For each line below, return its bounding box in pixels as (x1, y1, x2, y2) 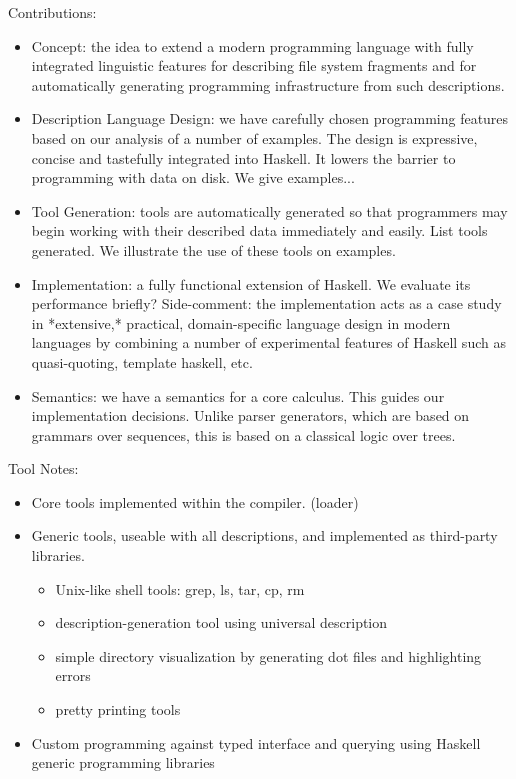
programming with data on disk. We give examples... (31, 167, 355, 188)
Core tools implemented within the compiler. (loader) (31, 491, 359, 512)
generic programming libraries (31, 752, 215, 773)
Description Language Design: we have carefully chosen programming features (31, 108, 509, 129)
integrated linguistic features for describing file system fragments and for (31, 55, 477, 76)
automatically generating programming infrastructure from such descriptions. (31, 74, 505, 95)
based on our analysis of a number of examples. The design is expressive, (31, 127, 478, 148)
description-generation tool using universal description (55, 612, 388, 633)
